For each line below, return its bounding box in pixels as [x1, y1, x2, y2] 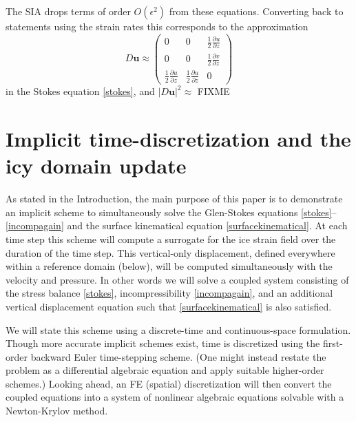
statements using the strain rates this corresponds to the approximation [6, 19, 308, 33]
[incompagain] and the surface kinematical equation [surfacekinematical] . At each [6, 218, 348, 233]
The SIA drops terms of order [6, 4, 131, 18]
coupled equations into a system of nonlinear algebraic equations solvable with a [6, 390, 344, 404]
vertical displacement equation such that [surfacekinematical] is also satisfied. [6, 299, 332, 313]
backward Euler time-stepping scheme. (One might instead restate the [30, 349, 326, 363]
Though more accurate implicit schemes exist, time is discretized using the [6, 336, 320, 350]
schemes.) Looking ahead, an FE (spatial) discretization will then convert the [6, 376, 332, 390]
